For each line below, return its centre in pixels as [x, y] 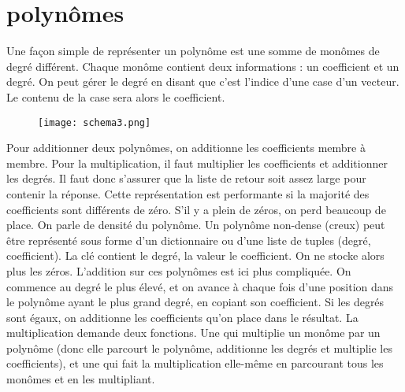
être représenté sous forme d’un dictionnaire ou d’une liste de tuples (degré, [189, 240]
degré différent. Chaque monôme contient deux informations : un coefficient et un [203, 66]
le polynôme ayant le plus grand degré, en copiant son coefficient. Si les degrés [195, 302]
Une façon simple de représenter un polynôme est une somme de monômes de [193, 51]
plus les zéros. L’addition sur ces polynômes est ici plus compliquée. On [179, 270]
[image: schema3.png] [95, 122]
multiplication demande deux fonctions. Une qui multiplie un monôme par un [193, 333]
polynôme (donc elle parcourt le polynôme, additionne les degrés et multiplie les [199, 348]
